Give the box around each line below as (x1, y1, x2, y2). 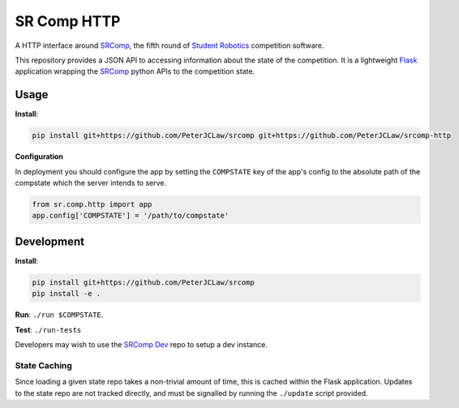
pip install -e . (32, 289, 101, 298)
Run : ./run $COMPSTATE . (15, 310, 104, 320)
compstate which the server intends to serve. (15, 178, 167, 187)
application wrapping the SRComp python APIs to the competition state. (15, 67, 255, 76)
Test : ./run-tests (15, 324, 82, 334)
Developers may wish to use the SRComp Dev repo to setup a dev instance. (15, 340, 268, 349)
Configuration (15, 152, 64, 161)
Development (15, 234, 85, 248)
